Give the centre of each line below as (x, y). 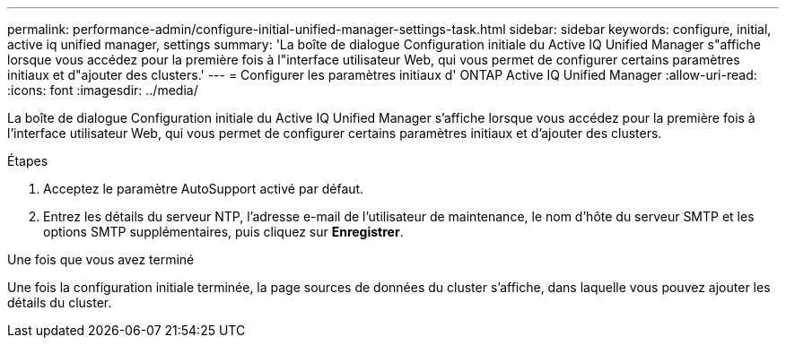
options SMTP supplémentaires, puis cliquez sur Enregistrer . (223, 232)
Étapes (28, 161)
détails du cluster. (60, 302)
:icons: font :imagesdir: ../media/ (103, 90)
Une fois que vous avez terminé (101, 259)
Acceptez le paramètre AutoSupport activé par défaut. (204, 189)
